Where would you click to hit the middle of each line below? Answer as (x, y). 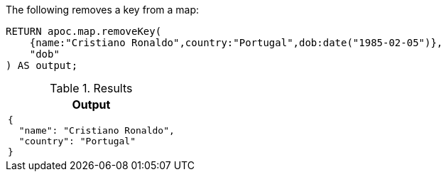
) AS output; (42, 65)
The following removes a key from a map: (103, 10)
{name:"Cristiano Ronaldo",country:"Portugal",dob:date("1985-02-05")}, (236, 43)
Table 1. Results (91, 88)
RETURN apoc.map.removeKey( (84, 31)
